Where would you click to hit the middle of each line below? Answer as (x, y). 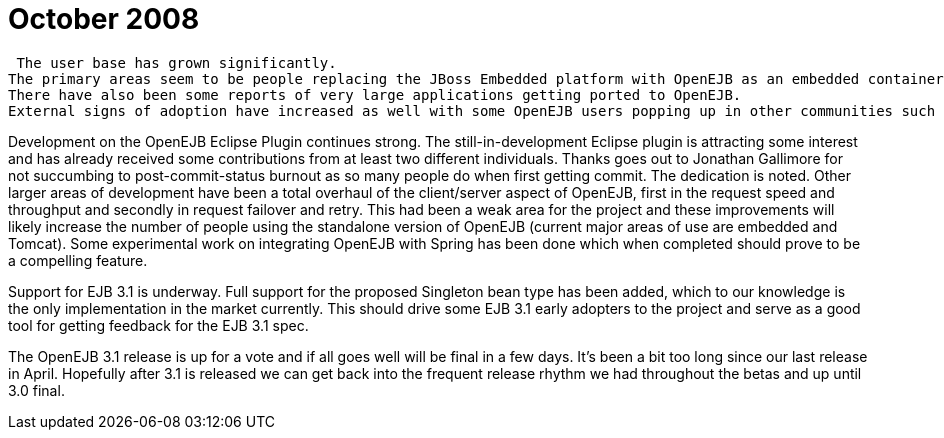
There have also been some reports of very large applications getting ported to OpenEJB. (375, 94)
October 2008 (104, 19)
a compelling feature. (78, 260)
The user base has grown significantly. (176, 62)
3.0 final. (36, 390)
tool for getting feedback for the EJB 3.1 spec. (158, 325)
